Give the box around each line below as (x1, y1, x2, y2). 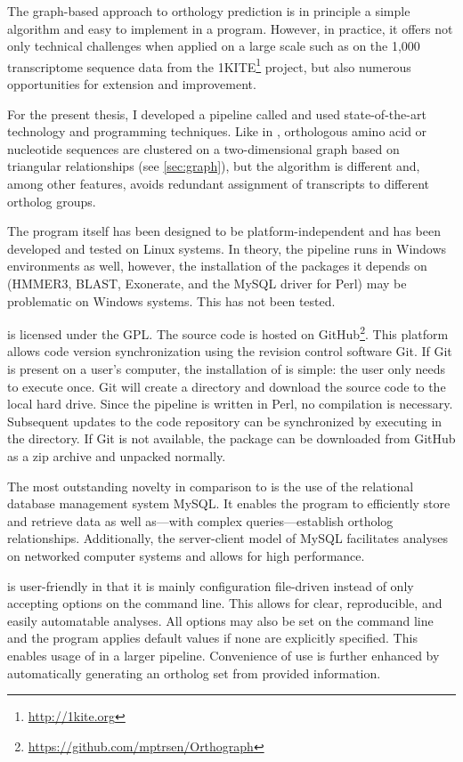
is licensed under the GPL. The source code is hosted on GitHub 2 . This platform (7, 322, 449, 343)
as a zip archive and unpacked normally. (7, 446, 226, 465)
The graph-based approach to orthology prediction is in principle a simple (7, 2, 410, 20)
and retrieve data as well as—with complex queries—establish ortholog (7, 511, 394, 530)
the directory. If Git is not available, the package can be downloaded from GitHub (7, 429, 456, 448)
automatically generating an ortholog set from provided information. (7, 663, 381, 682)
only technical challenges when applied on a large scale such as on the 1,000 (7, 36, 420, 55)
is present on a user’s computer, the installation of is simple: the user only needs (7, 360, 445, 377)
